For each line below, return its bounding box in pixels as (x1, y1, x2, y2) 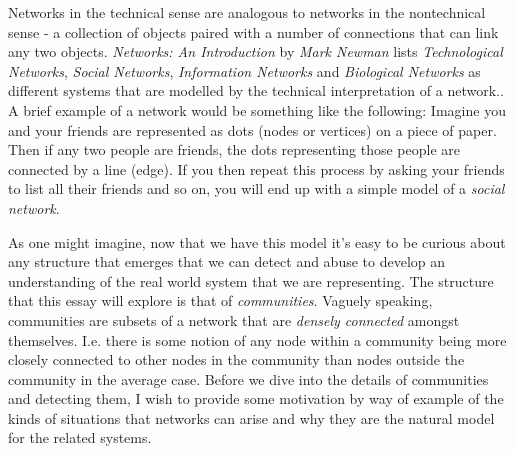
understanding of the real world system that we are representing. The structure (8, 270, 494, 291)
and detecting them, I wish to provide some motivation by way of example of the (8, 388, 504, 409)
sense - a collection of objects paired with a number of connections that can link (8, 21, 499, 42)
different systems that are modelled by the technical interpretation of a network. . (8, 80, 504, 101)
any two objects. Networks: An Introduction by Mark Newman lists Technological (8, 41, 503, 62)
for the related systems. (8, 427, 152, 448)
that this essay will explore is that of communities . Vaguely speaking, (8, 290, 433, 311)
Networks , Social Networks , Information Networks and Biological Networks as (8, 60, 481, 81)
